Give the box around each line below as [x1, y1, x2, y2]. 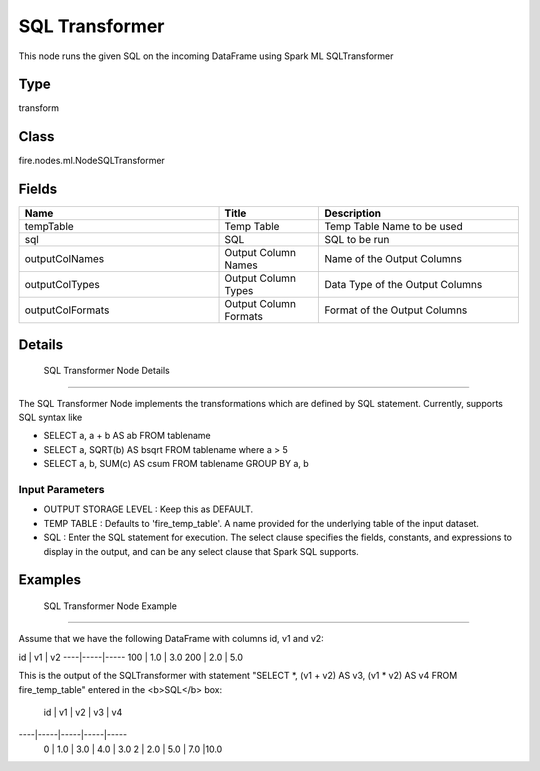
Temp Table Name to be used [324, 220, 464, 234]
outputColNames [24, 252, 105, 266]
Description [324, 206, 382, 220]
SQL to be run [324, 233, 390, 247]
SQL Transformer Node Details [43, 365, 170, 377]
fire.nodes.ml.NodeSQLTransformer [18, 155, 165, 167]
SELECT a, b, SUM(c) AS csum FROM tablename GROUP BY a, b [43, 458, 309, 470]
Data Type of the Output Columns [324, 278, 483, 292]
